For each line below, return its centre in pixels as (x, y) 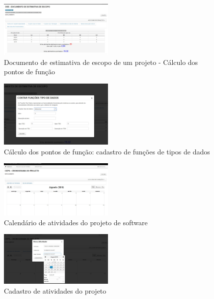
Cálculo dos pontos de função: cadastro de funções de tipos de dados (107, 151)
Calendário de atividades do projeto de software (76, 222)
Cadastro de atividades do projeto (55, 291)
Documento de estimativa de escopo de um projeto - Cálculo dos (101, 62)
